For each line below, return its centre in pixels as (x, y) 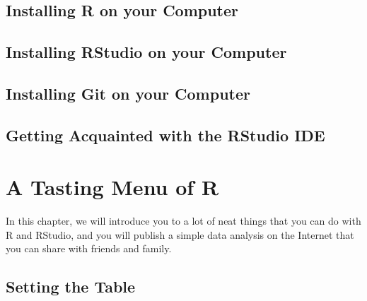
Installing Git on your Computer (128, 93)
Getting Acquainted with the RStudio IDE (165, 135)
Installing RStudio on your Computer (146, 52)
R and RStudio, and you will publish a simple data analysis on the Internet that (180, 234)
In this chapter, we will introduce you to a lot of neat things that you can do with (183, 221)
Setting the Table (71, 287)
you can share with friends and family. (89, 248)
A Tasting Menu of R (112, 187)
